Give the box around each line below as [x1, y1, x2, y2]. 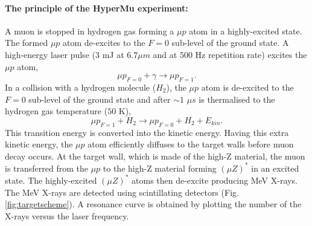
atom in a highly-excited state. [189, 24, 302, 37]
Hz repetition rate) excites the [195, 48, 307, 60]
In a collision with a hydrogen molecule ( [5, 80, 156, 93]
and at [153, 48, 177, 60]
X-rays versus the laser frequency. [5, 209, 129, 222]
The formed [5, 36, 48, 49]
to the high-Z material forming [103, 161, 217, 174]
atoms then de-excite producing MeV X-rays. [132, 173, 298, 186]
